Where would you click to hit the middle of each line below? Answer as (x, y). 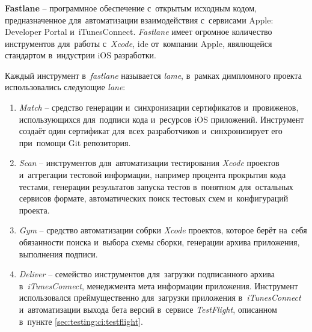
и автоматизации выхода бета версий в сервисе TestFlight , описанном (148, 309)
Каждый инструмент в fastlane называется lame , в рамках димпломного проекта (153, 75)
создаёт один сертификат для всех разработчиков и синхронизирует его (151, 131)
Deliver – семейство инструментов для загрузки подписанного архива (147, 274)
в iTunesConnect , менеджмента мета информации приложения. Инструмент (158, 285)
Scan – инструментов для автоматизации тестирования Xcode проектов (149, 163)
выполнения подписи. (58, 254)
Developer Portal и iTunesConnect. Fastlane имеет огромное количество (139, 32)
